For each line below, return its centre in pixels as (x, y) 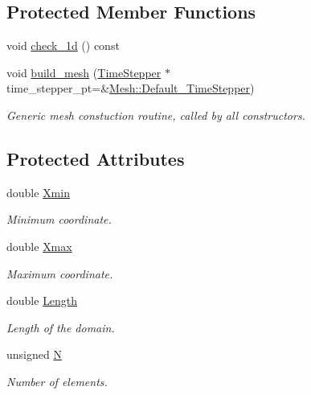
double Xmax (39, 246)
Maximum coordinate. (60, 273)
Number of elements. (57, 381)
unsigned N (34, 354)
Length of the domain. (61, 327)
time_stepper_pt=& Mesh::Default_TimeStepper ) (131, 88)
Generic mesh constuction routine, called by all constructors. (156, 115)
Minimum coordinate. (59, 219)
